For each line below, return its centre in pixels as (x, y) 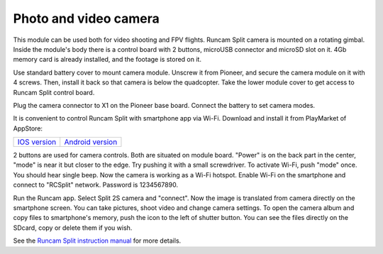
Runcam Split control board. (54, 92)
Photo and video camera (86, 18)
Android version (91, 142)
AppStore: (28, 128)
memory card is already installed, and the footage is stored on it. (107, 60)
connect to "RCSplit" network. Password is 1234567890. (96, 185)
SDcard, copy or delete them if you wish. (73, 228)
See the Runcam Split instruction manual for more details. (97, 241)
